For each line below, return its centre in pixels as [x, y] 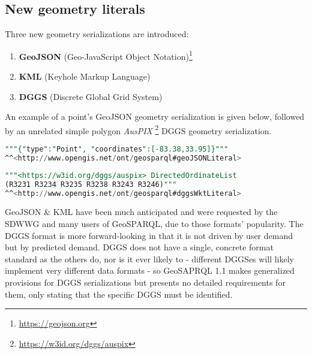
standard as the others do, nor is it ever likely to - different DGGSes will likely [150, 258]
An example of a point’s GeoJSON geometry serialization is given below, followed [155, 117]
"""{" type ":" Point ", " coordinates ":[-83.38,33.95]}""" [117, 149]
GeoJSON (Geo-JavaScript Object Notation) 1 [106, 55]
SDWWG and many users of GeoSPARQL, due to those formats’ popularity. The [154, 224]
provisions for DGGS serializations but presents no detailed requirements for [145, 282]
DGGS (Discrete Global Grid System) [91, 96]
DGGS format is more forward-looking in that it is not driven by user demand [149, 235]
